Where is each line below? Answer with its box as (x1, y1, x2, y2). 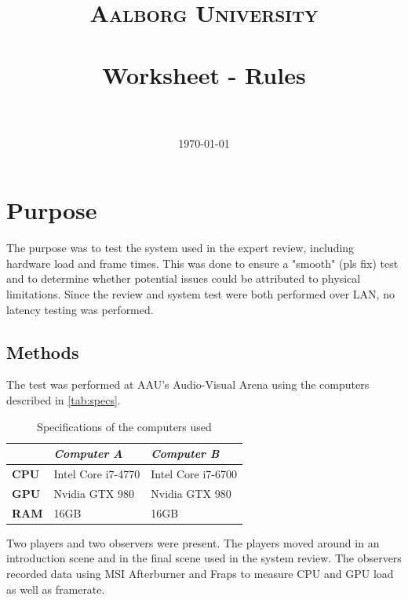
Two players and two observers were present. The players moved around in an (6, 534, 380, 551)
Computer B (151, 445, 220, 462)
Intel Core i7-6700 (151, 466, 237, 482)
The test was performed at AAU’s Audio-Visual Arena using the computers (6, 376, 370, 393)
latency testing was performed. (6, 301, 154, 317)
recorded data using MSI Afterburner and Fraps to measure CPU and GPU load (6, 565, 394, 581)
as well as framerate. (6, 580, 105, 597)
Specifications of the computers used (37, 418, 212, 434)
